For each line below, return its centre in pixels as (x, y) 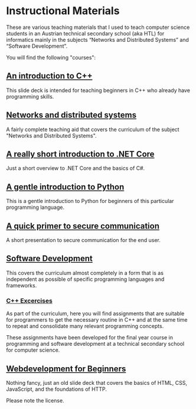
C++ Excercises (30, 300)
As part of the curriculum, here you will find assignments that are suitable (95, 313)
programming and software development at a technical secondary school (95, 344)
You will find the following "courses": (51, 57)
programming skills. (30, 96)
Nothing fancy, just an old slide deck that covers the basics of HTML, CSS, (97, 382)
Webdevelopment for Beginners (66, 369)
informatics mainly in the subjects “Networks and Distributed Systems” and (97, 40)
